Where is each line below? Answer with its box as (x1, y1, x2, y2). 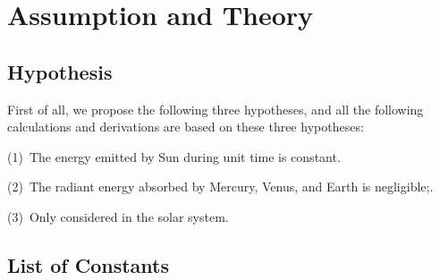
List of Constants (7, 250, 169, 278)
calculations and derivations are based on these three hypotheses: (7, 117, 364, 136)
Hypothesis (7, 57, 113, 85)
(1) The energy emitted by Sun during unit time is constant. (7, 147, 341, 165)
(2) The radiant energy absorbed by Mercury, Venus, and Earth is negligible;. (7, 177, 434, 196)
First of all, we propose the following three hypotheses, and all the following (7, 99, 424, 118)
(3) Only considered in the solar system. (7, 207, 229, 225)
